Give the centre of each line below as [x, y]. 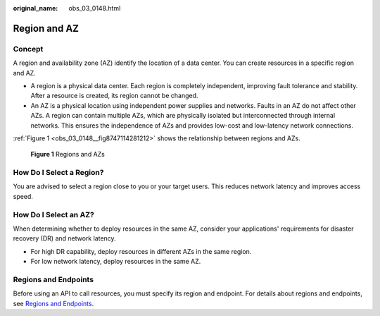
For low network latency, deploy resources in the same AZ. [116, 262]
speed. [23, 196]
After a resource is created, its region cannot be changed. [114, 96]
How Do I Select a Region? [58, 173]
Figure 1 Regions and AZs [68, 154]
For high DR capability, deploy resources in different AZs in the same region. [141, 251]
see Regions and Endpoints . [53, 303]
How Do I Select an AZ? [53, 214]
